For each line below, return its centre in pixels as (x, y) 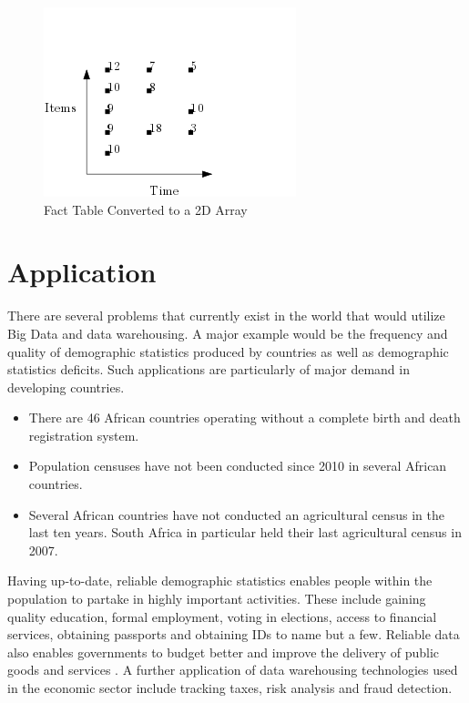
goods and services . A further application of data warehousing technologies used (233, 670)
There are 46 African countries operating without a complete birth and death (245, 418)
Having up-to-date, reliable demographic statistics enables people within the (220, 581)
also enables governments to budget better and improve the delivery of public (224, 652)
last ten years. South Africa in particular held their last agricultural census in (245, 532)
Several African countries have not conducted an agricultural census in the (237, 514)
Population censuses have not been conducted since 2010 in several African (238, 466)
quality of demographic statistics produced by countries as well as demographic (228, 351)
